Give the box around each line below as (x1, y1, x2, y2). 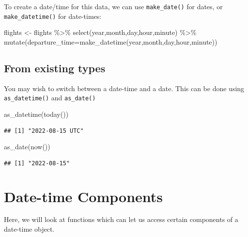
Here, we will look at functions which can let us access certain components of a (4, 214, 238, 224)
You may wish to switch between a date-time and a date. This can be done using (4, 83, 245, 93)
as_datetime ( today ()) (4, 109, 69, 119)
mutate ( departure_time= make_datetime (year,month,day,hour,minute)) (4, 36, 217, 47)
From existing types (4, 60, 106, 75)
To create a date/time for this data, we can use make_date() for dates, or (4, 1, 223, 11)
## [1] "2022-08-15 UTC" (4, 127, 84, 134)
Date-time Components (4, 186, 163, 206)
